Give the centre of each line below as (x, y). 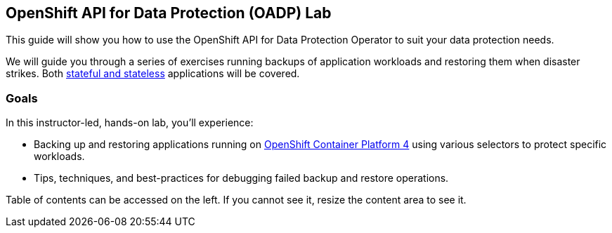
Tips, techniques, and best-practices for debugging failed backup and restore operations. (241, 178)
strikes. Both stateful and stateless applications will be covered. (153, 74)
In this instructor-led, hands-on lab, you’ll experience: (130, 123)
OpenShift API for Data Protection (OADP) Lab (169, 13)
